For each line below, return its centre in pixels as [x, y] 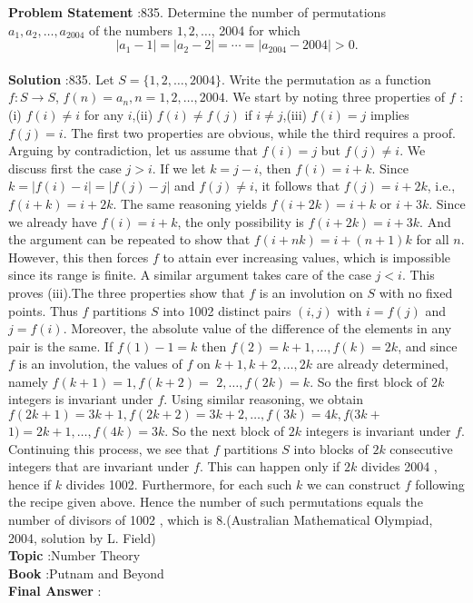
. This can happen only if [270, 466]
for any [104, 114]
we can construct [354, 484]
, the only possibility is [241, 221]
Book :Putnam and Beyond [86, 573]
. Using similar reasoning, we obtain [263, 399]
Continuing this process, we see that [109, 448]
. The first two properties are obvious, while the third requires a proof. [259, 132]
